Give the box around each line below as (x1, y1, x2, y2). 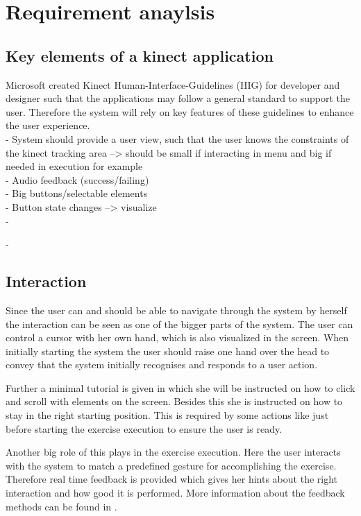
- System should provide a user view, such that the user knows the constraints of (6, 131, 349, 146)
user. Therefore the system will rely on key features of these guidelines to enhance (6, 104, 354, 119)
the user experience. (6, 118, 90, 132)
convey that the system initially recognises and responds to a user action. (6, 357, 318, 372)
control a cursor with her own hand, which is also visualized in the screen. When (6, 330, 349, 345)
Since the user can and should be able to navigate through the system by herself (6, 302, 347, 317)
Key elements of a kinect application (6, 44, 274, 66)
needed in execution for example (6, 159, 143, 173)
